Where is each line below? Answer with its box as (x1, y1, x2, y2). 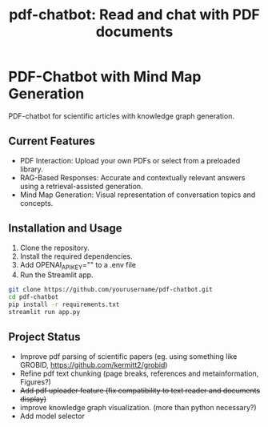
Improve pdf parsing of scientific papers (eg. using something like (19, 351, 238, 361)
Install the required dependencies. (19, 251, 134, 261)
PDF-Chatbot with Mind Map (8, 68, 202, 86)
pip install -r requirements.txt (8, 300, 120, 309)
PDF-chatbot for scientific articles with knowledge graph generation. (8, 111, 234, 121)
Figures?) (19, 377, 52, 386)
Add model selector (19, 411, 86, 421)
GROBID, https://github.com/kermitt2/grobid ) (19, 360, 168, 369)
